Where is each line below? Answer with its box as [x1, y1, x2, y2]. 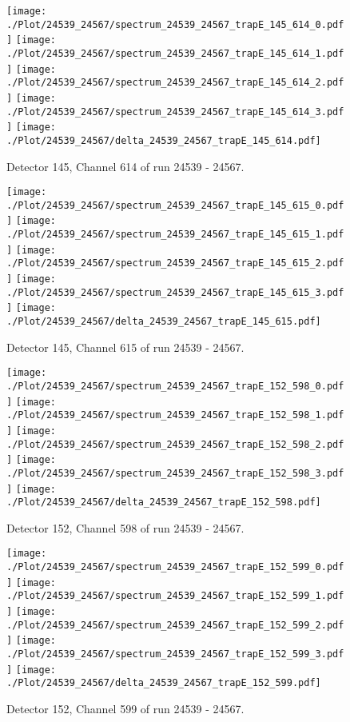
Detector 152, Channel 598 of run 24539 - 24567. [6, 519, 245, 536]
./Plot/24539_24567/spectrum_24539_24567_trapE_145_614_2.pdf [6, 77, 344, 89]
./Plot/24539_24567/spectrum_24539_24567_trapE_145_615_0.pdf [6, 199, 344, 211]
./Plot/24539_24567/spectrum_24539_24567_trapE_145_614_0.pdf [6, 18, 344, 30]
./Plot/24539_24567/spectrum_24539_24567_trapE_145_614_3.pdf [6, 106, 344, 118]
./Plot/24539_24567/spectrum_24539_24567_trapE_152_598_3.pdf [6, 467, 344, 479]
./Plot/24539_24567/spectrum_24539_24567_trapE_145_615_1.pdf [6, 229, 344, 241]
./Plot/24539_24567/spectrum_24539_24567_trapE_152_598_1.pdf [6, 409, 344, 421]
